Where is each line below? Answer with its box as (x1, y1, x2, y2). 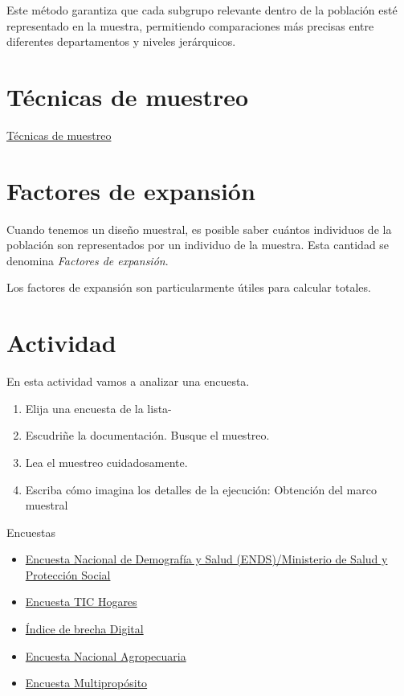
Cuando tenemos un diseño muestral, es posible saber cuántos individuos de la (6, 220, 392, 237)
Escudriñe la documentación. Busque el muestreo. (25, 427, 270, 444)
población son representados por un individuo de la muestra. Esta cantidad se (6, 236, 390, 253)
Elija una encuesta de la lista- (25, 399, 172, 416)
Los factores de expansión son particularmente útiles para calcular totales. (6, 279, 371, 296)
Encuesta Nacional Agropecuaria (25, 647, 186, 664)
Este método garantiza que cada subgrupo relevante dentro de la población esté (6, 2, 398, 18)
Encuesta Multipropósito (25, 674, 148, 691)
